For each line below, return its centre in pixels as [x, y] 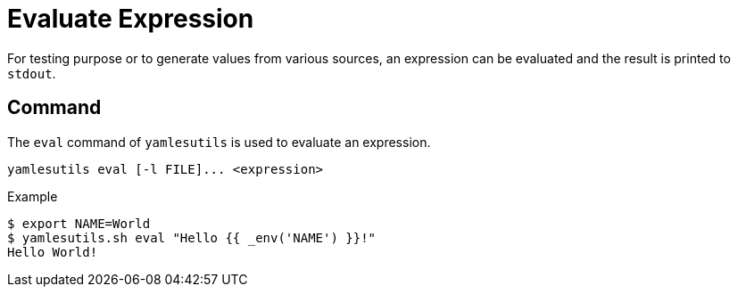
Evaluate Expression [131, 19]
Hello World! [53, 252]
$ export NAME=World [79, 223]
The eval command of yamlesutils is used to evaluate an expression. [219, 142]
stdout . [32, 73]
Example [33, 196]
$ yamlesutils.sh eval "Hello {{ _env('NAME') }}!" [192, 237]
